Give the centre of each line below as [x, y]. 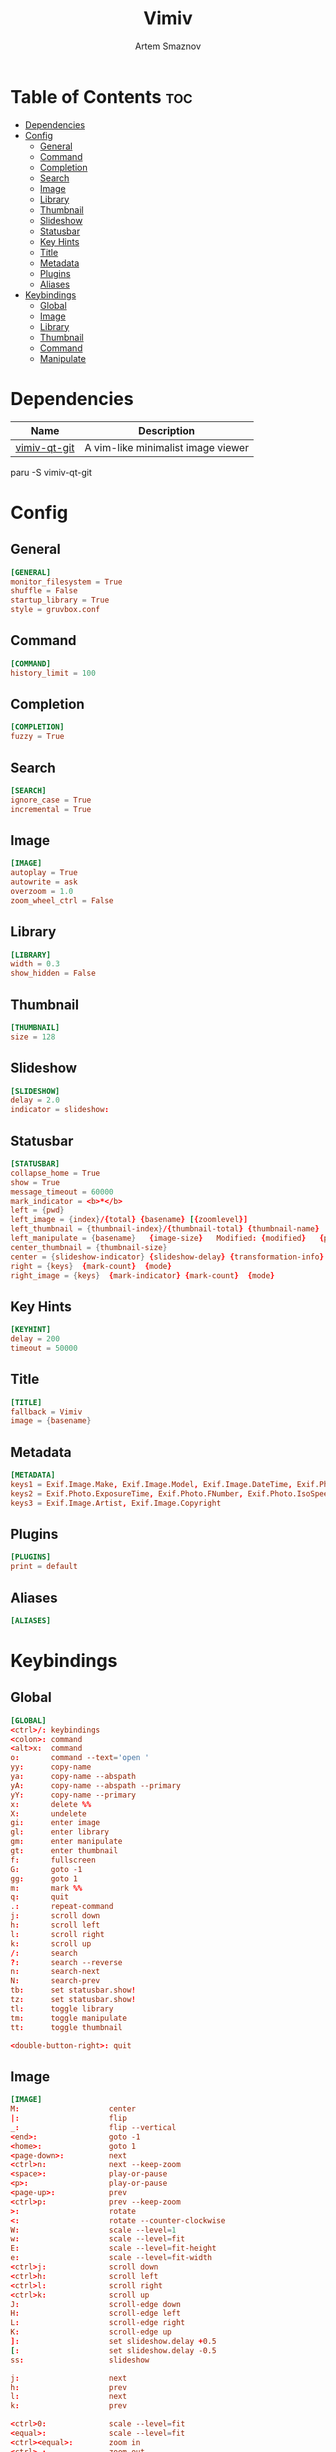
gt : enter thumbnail [64, 1851]
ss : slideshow [80, 2360]
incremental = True [51, 809]
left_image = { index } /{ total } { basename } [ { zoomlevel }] [129, 1220]
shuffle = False [44, 591]
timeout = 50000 [44, 1348]
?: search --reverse [66, 1962]
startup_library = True [60, 600]
